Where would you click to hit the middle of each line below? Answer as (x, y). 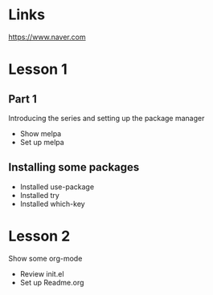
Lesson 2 (39, 236)
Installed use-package (57, 187)
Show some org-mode (45, 258)
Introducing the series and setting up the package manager (106, 118)
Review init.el (42, 273)
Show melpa (41, 133)
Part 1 (23, 99)
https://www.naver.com (47, 37)
